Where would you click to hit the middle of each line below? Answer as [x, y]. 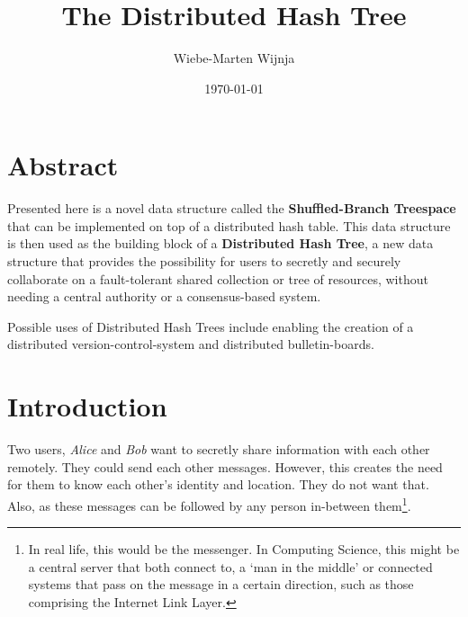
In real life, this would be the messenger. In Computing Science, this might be [244, 549]
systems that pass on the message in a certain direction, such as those [221, 584]
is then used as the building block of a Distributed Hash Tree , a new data [220, 243]
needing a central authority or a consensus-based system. [164, 296]
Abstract [63, 165]
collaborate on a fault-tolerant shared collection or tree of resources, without [218, 278]
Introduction [87, 406]
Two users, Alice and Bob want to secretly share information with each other [219, 449]
